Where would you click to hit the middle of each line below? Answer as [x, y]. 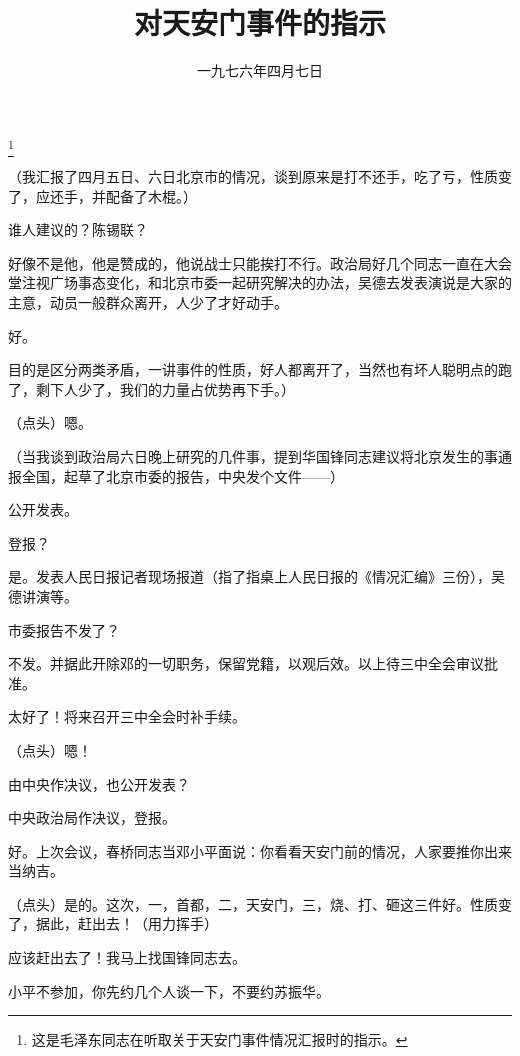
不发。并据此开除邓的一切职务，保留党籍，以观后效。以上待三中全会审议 [246, 663]
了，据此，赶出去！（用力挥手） [113, 923]
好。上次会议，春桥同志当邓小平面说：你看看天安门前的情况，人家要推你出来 [260, 850]
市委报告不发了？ [64, 629]
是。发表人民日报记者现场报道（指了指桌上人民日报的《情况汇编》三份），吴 [256, 576]
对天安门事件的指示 [259, 22]
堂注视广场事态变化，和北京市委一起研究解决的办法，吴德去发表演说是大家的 [260, 282]
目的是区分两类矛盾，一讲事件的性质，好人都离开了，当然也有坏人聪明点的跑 [260, 369]
